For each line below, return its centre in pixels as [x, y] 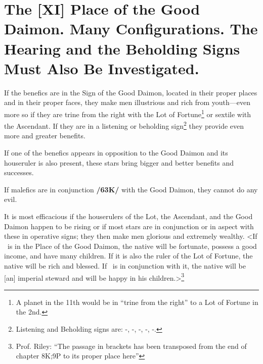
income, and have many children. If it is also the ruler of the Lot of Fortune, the [128, 256]
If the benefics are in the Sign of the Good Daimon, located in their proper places [131, 92]
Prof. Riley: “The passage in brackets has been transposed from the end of [131, 346]
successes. [19, 172]
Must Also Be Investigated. [102, 68]
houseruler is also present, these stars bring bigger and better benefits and [119, 162]
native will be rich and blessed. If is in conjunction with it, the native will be [125, 265]
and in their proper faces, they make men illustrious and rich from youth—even [127, 102]
